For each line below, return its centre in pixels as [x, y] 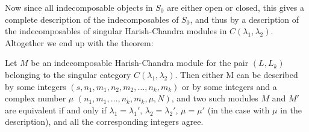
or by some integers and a [229, 86]
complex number [36, 98]
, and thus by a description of [245, 19]
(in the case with [239, 109]
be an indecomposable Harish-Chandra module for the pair [140, 63]
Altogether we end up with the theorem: [79, 42]
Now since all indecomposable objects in [79, 7]
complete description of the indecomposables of [92, 19]
